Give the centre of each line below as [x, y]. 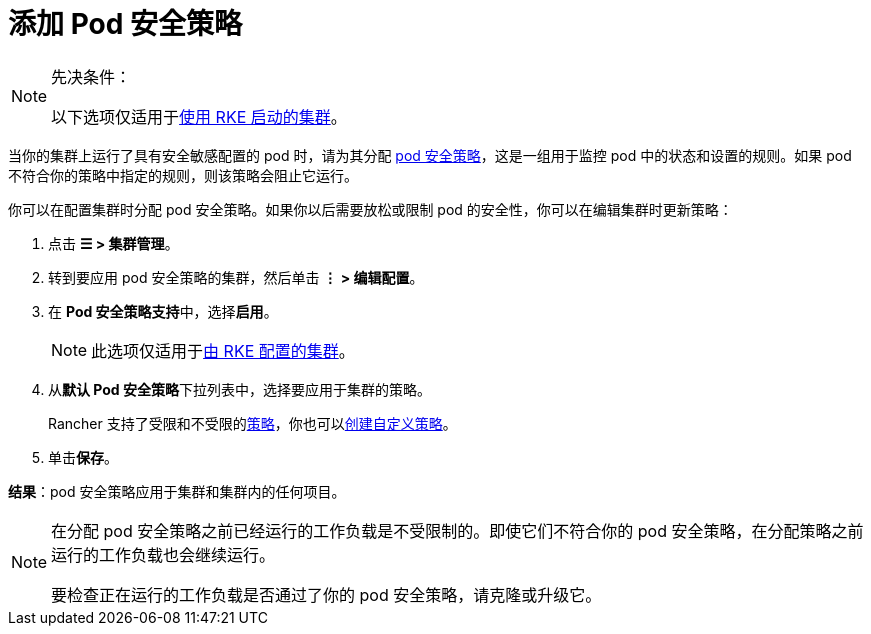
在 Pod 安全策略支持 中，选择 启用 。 [163, 311]
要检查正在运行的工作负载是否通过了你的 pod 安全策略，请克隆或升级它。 [326, 594]
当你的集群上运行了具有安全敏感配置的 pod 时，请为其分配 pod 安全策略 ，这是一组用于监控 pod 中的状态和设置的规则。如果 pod [430, 155]
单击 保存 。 [83, 457]
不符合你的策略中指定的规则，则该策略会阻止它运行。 [183, 175]
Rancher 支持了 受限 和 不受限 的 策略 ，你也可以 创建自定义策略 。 [252, 423]
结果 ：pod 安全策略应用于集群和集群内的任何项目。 [177, 491]
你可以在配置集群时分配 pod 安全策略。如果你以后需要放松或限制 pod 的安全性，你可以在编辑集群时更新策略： [370, 209]
